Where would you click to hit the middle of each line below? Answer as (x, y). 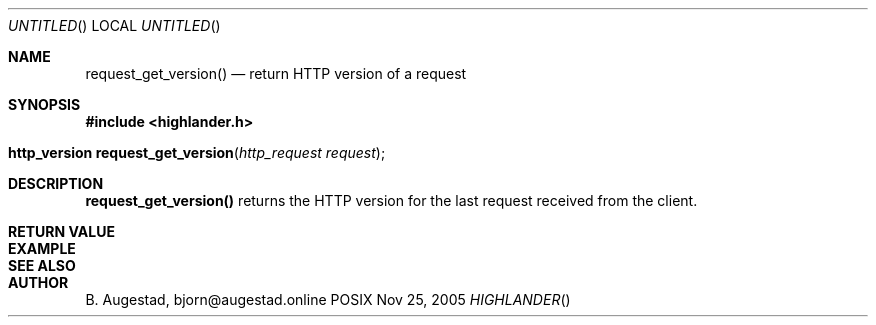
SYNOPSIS (44, 104)
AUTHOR (38, 282)
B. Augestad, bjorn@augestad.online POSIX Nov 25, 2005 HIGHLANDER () (328, 299)
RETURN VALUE (61, 231)
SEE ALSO (42, 265)
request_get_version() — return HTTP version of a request (276, 73)
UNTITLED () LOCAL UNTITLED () (114, 25)
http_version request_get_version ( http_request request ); (197, 152)
